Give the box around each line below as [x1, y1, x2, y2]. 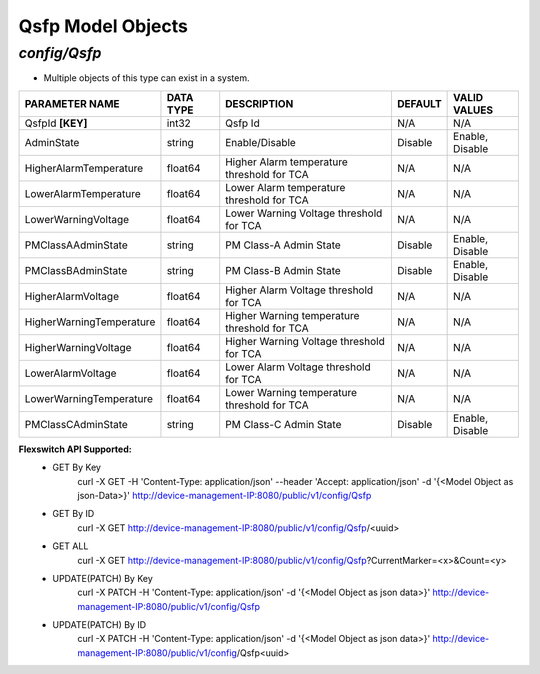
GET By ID [52, 508, 95, 520]
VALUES [453, 103, 494, 117]
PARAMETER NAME [24, 96, 120, 110]
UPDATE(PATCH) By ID [52, 619, 147, 631]
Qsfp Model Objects [18, 15, 189, 37]
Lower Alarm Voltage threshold [225, 360, 371, 374]
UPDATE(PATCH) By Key [52, 572, 154, 584]
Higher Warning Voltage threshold [225, 334, 385, 348]
